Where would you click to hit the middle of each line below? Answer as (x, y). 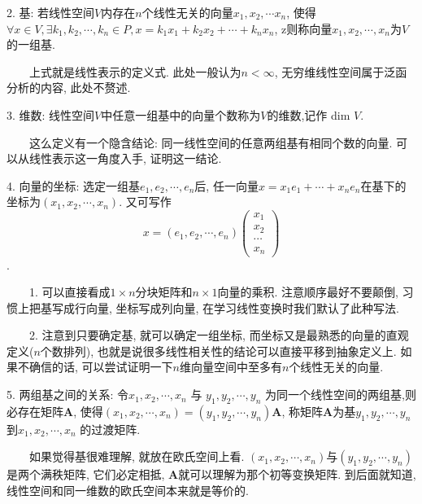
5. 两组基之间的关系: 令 (68, 394)
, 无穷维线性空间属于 (329, 71)
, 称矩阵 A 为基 (319, 411)
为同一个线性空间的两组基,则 (341, 394)
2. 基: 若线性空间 (51, 12)
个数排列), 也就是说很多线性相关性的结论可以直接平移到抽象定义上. (218, 351)
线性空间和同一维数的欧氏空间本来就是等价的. (128, 491)
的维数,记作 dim (309, 114)
